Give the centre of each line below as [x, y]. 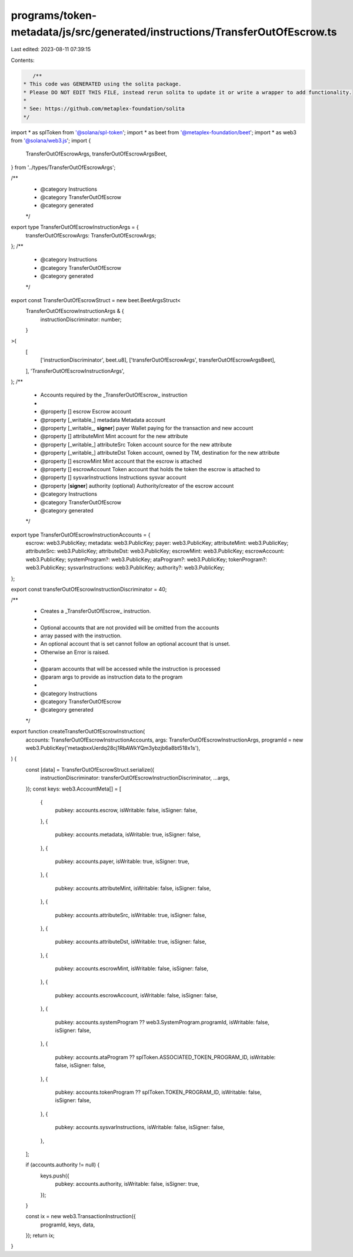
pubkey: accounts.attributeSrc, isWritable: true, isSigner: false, [131, 915]
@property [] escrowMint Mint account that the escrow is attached [121, 461]
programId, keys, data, [68, 1225]
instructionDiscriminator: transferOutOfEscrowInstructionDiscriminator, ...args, [135, 778]
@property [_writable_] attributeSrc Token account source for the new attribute [136, 444]
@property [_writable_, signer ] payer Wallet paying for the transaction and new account [147, 428]
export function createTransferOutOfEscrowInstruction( [78, 732]
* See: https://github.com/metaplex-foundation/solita [104, 109]
